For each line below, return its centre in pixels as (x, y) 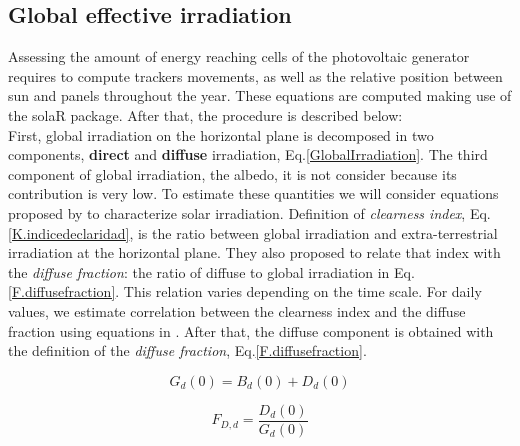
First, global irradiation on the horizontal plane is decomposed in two (221, 134)
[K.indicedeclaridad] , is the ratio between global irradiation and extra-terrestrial (253, 232)
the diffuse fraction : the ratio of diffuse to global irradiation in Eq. (211, 271)
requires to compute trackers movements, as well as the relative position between (255, 75)
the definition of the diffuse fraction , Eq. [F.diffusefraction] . (187, 350)
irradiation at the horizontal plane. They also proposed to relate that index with (254, 252)
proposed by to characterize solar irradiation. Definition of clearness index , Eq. (249, 212)
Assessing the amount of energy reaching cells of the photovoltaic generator (239, 56)
